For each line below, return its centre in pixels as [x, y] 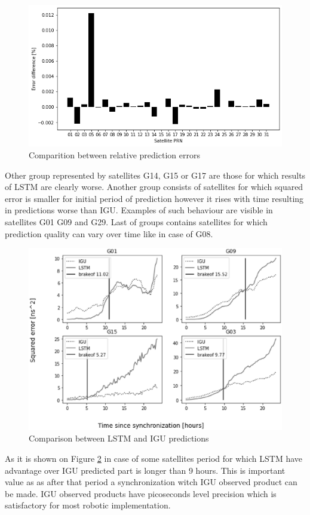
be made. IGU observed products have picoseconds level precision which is [141, 493]
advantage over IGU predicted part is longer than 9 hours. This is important [145, 470]
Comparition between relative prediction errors [114, 154]
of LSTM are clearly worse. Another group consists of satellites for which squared [154, 187]
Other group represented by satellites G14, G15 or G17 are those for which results [155, 175]
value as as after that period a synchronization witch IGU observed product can [151, 482]
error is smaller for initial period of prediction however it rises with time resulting [154, 198]
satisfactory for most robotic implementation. [88, 505]
